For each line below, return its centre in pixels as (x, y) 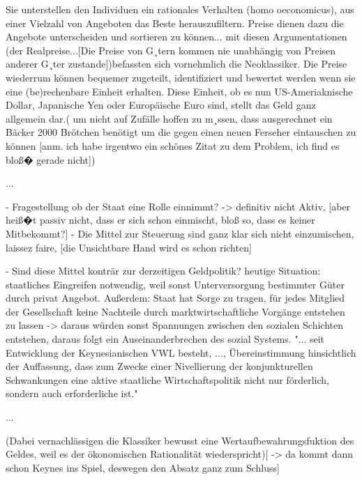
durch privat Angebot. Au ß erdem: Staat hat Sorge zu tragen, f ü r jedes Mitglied (175, 298)
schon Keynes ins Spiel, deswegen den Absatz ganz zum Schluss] (143, 467)
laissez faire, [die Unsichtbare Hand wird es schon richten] (129, 247)
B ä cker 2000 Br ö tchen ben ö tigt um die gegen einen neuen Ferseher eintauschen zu (181, 132)
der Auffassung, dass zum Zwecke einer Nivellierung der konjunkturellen (159, 366)
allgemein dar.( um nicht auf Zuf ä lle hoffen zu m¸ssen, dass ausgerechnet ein (169, 118)
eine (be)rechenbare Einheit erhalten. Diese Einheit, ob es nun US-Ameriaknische (179, 91)
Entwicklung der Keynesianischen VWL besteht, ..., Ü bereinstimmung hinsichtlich (181, 352)
